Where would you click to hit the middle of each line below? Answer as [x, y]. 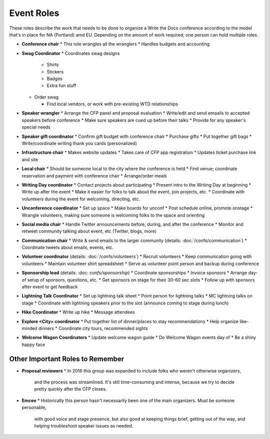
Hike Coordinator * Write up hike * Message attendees [78, 312]
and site [30, 159]
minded [29, 328]
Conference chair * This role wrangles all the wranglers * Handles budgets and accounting [116, 44]
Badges [54, 78]
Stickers [55, 71]
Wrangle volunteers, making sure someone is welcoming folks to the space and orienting [113, 215]
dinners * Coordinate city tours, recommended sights [93, 328]
